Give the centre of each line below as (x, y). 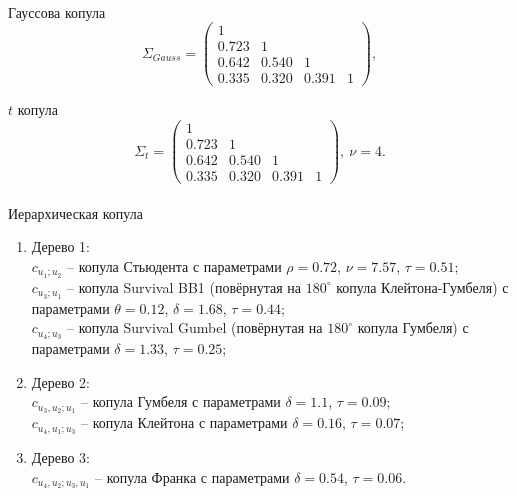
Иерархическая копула (75, 212)
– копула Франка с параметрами (192, 476)
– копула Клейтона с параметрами (184, 422)
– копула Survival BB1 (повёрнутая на (184, 286)
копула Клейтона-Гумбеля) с (422, 286)
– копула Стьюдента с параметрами (174, 265)
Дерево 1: (61, 246)
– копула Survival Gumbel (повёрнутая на (195, 327)
